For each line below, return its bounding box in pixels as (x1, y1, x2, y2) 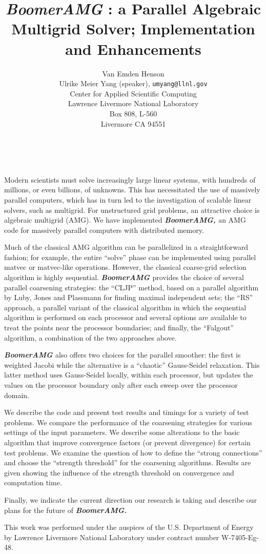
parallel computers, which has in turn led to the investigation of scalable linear (4, 194, 252, 205)
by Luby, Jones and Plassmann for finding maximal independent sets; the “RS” (4, 292, 253, 303)
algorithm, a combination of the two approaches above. (4, 332, 177, 343)
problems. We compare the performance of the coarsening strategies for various (4, 417, 253, 427)
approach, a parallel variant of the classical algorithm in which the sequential (4, 302, 247, 312)
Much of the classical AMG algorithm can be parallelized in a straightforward (4, 242, 249, 252)
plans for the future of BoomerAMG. (4, 504, 127, 515)
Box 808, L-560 (109, 108, 157, 118)
